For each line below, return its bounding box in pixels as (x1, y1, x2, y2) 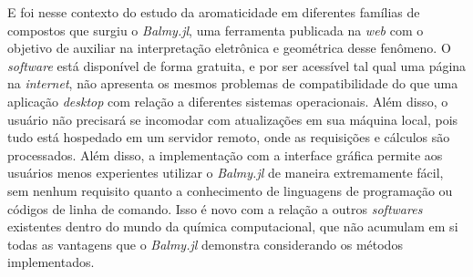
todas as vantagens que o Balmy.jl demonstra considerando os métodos (7, 234, 403, 253)
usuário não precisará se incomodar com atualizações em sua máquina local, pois (7, 109, 458, 128)
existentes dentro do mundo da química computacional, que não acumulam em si (7, 217, 458, 236)
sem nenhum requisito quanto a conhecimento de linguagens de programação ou (7, 180, 453, 200)
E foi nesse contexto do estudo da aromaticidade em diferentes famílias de (7, 3, 420, 21)
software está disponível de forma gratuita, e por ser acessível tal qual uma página (7, 56, 467, 75)
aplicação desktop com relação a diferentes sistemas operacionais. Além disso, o (7, 91, 448, 110)
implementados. (7, 252, 95, 272)
